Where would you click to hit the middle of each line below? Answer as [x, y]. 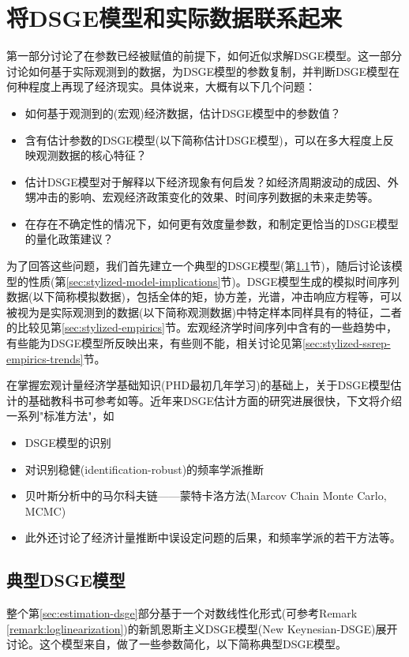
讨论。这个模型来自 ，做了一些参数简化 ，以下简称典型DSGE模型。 [177, 644]
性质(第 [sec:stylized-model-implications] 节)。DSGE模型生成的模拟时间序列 [214, 281]
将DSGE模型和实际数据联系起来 [174, 18]
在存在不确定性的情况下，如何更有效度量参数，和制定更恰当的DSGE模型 [212, 223]
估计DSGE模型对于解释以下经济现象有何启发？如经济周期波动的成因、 [206, 181]
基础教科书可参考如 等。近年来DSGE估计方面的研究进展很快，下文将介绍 [215, 400]
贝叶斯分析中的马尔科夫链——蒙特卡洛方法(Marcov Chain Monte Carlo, [206, 496]
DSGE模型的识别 [68, 442]
